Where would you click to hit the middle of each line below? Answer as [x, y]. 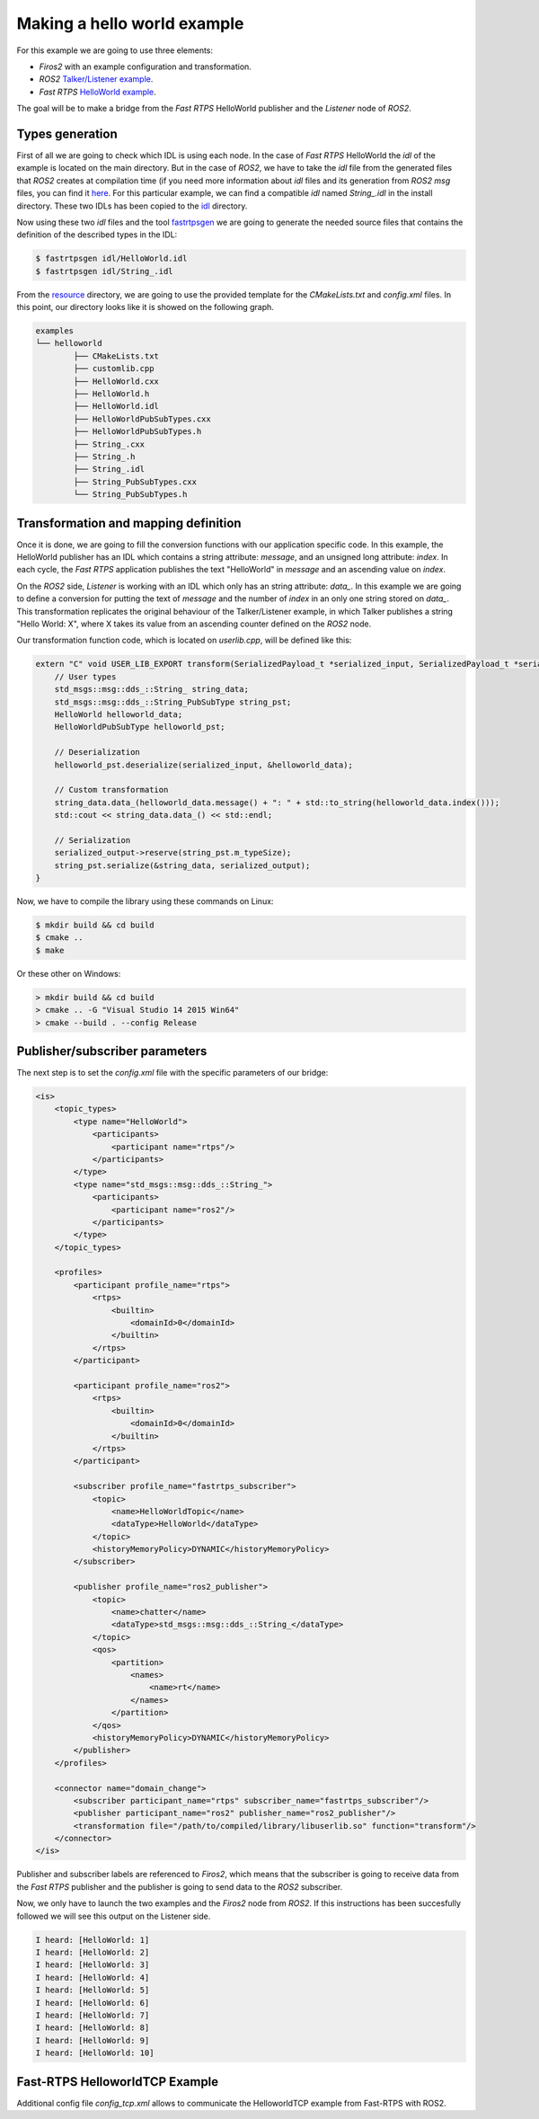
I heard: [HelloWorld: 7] [93, 2015]
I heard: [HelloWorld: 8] [93, 2028]
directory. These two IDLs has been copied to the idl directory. [132, 206]
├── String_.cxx [109, 444]
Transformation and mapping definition [129, 523]
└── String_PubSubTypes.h [130, 495]
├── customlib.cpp [114, 369]
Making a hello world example [130, 23]
